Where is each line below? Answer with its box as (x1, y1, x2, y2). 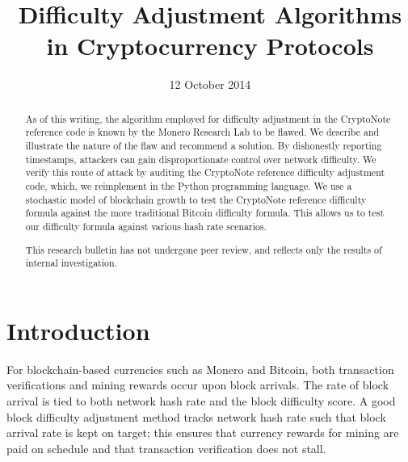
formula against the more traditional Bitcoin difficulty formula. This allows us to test (25, 206, 385, 220)
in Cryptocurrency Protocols (46, 29, 374, 62)
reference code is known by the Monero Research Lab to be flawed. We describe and (25, 125, 380, 139)
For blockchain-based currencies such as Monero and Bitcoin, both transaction (6, 360, 394, 377)
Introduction (6, 313, 150, 346)
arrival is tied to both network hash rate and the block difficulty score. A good (6, 392, 396, 409)
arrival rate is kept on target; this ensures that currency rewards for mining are (6, 424, 399, 441)
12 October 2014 (169, 76, 251, 93)
